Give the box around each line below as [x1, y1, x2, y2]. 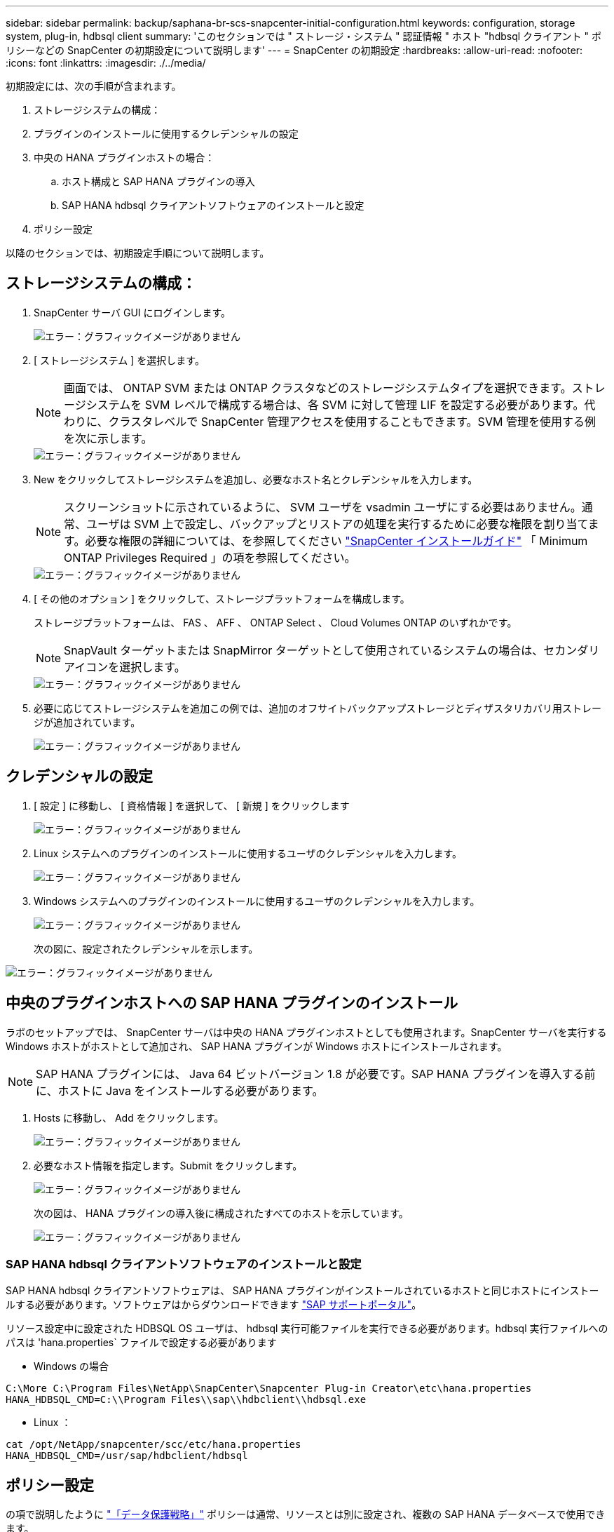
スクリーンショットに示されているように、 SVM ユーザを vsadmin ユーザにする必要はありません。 [64, 499, 582, 514]
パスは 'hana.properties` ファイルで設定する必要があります [6, 1336, 277, 1349]
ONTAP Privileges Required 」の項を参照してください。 [64, 550, 356, 565]
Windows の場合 [34, 1360, 109, 1373]
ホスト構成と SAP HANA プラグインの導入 [62, 175, 255, 187]
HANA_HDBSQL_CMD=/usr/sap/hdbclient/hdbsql [6, 1450, 248, 1462]
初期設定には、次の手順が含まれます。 [6, 80, 182, 92]
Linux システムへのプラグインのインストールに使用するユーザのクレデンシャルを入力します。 [34, 847, 463, 859]
